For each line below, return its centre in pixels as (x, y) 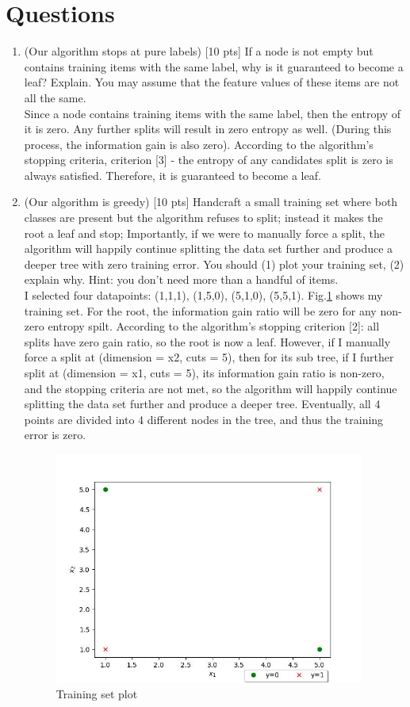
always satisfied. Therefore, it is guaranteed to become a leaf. (172, 175)
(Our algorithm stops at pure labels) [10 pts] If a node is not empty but (199, 51)
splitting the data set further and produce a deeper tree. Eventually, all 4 (202, 404)
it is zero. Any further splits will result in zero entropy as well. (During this (208, 129)
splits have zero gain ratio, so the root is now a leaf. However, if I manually (207, 341)
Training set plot (97, 693)
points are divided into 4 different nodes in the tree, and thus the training (204, 419)
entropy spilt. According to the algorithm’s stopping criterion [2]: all (214, 326)
